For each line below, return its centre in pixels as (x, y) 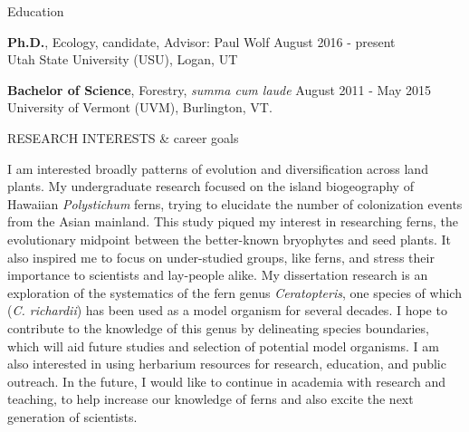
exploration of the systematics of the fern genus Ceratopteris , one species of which (234, 292)
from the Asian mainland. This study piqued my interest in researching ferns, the (233, 221)
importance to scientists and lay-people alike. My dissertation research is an (218, 275)
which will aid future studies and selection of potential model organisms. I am (223, 346)
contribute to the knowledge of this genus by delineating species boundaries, (218, 327)
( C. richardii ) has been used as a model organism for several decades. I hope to (227, 310)
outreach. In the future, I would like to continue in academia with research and (227, 381)
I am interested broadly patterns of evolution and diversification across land (218, 168)
